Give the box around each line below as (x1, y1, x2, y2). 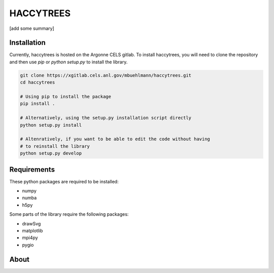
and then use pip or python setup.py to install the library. (9, 59, 128, 65)
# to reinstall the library (20, 143, 90, 149)
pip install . (20, 101, 55, 106)
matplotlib (22, 227, 43, 233)
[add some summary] (9, 25, 54, 31)
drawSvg (22, 220, 41, 226)
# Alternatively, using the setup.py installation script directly (20, 115, 192, 121)
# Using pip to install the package (20, 94, 112, 99)
